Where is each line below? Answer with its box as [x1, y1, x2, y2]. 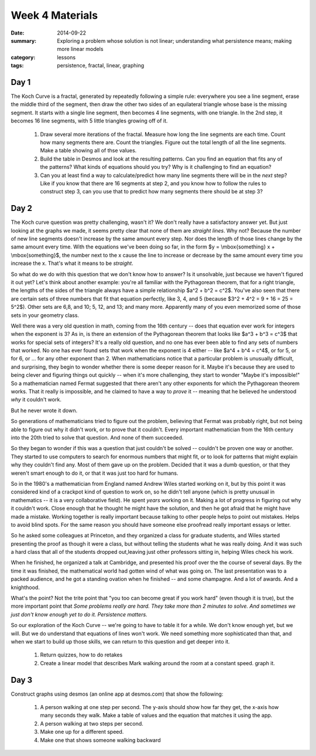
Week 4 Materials [11, 9, 98, 22]
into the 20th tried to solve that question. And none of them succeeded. [11, 434, 184, 441]
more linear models [57, 46, 104, 53]
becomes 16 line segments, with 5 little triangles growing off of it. [11, 117, 168, 124]
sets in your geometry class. [11, 311, 79, 319]
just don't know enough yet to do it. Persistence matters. [11, 611, 147, 618]
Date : [11, 29, 25, 36]
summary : [11, 37, 37, 44]
